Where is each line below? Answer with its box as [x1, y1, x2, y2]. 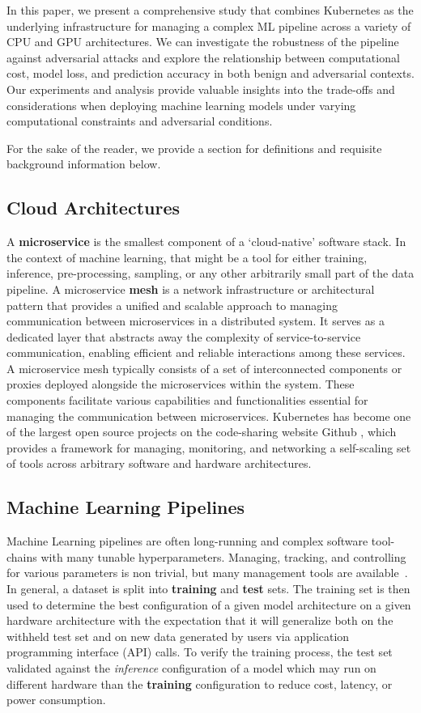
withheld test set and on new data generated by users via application [6, 627, 350, 644]
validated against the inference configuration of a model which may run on [6, 660, 376, 676]
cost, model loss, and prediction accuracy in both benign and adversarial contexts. [6, 65, 415, 82]
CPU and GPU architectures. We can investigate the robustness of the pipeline [6, 33, 399, 50]
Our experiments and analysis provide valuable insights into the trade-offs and [6, 80, 395, 97]
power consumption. [6, 691, 106, 708]
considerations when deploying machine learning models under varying [6, 96, 356, 113]
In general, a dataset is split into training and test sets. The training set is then [6, 580, 410, 597]
